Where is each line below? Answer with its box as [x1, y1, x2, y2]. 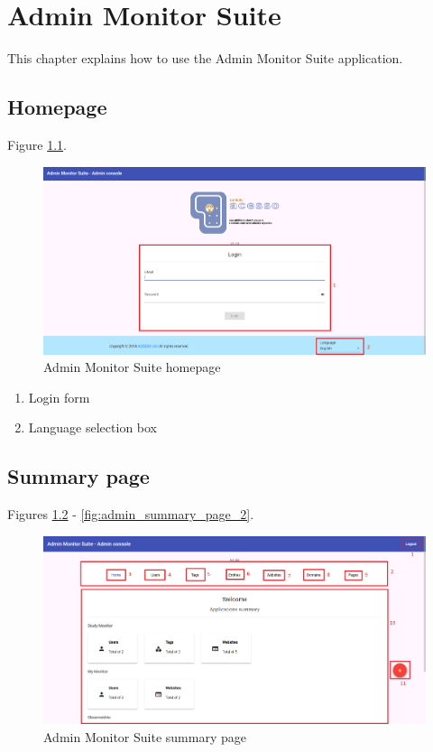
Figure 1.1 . [7, 135, 67, 153]
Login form [28, 387, 90, 406]
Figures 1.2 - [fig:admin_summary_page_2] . [7, 505, 254, 524]
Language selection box [28, 418, 158, 437]
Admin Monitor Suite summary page [43, 727, 246, 746]
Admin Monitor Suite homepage [43, 357, 221, 376]
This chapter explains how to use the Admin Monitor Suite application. [7, 49, 403, 68]
